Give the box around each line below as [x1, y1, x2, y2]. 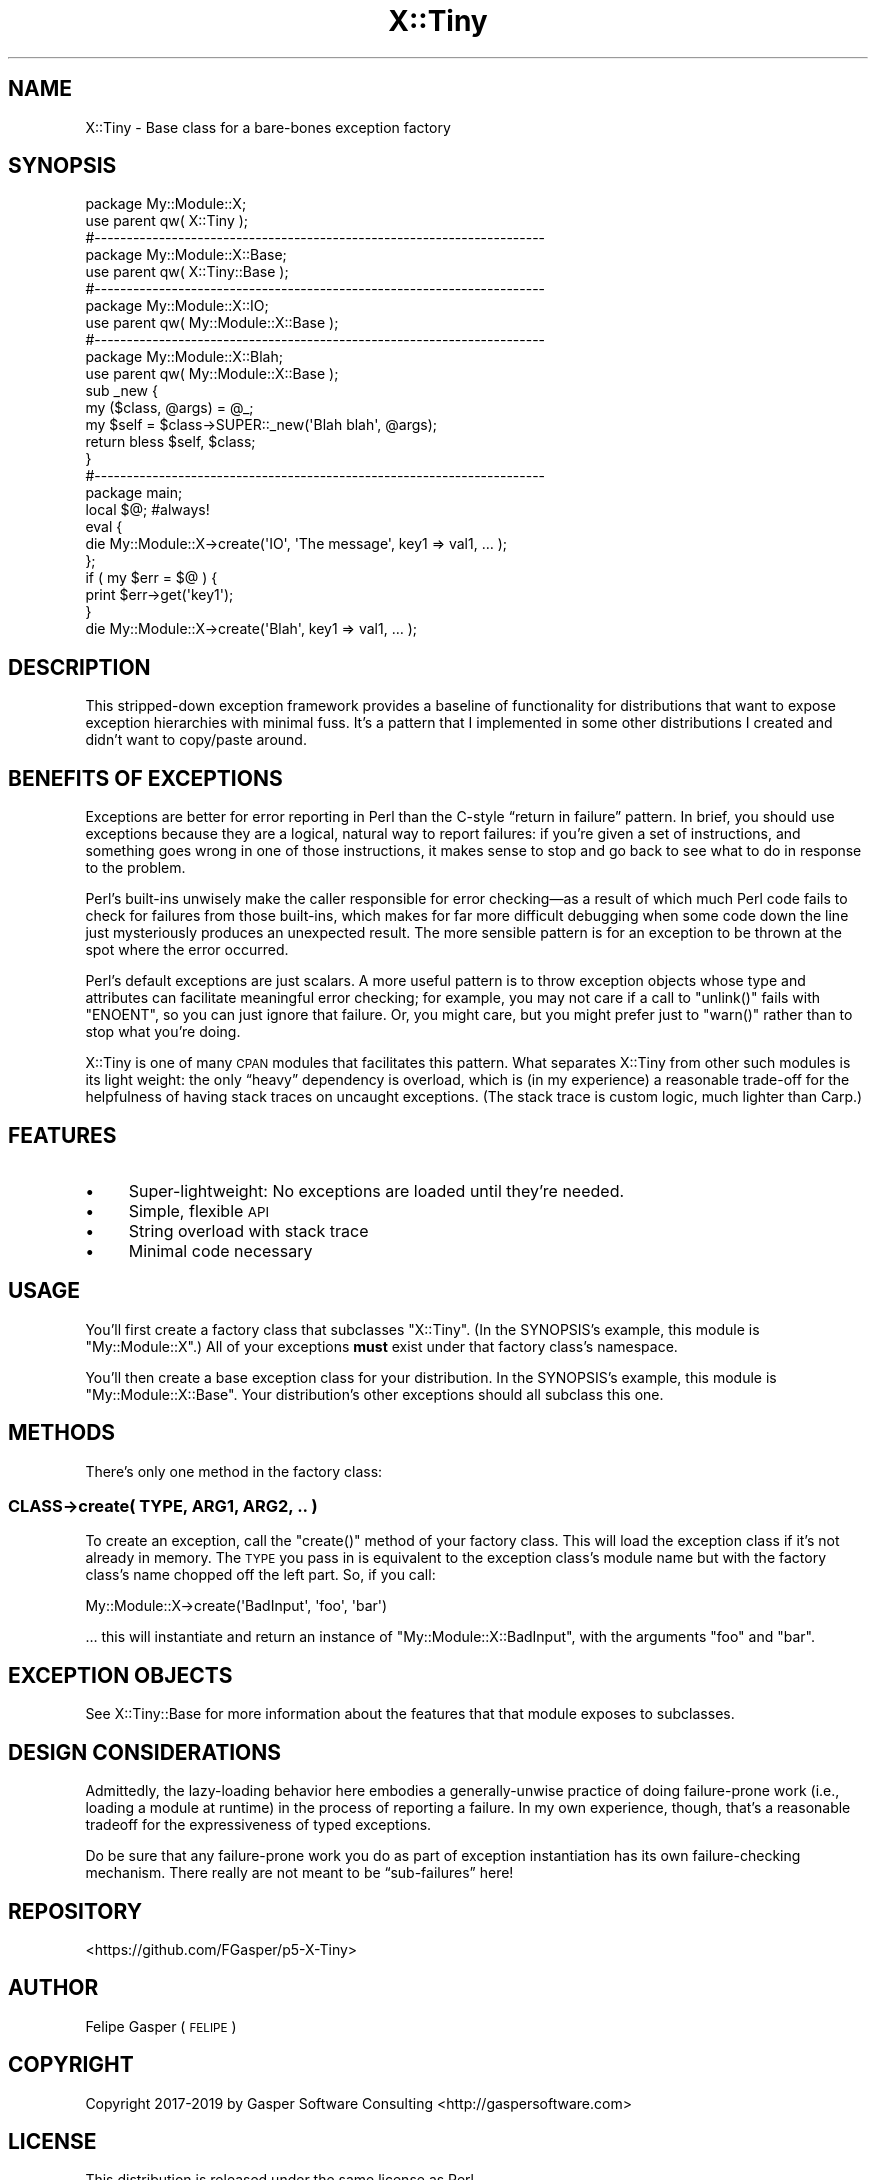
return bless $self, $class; [85, 433, 256, 451]
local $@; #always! [85, 501, 210, 519]
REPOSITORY [8, 1898, 143, 1924]
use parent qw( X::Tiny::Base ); [85, 263, 289, 281]
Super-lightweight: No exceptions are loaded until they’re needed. [128, 1180, 625, 1201]
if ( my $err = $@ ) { [85, 569, 218, 587]
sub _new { [85, 382, 158, 400]
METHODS [8, 1420, 116, 1446]
